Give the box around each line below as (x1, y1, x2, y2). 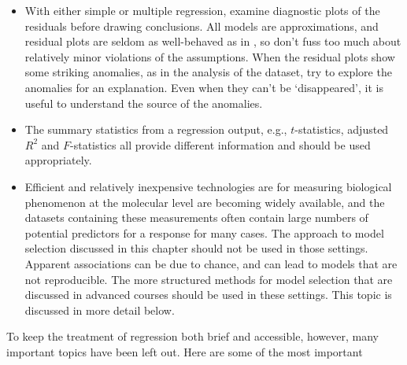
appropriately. (24, 152, 92, 168)
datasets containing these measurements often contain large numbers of (24, 209, 368, 226)
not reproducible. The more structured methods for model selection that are (24, 271, 393, 287)
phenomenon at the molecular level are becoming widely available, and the (24, 194, 385, 210)
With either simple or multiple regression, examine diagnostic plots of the (24, 2, 380, 18)
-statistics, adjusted (294, 121, 389, 138)
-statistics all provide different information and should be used (70, 136, 371, 153)
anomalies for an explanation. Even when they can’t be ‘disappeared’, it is (24, 79, 383, 95)
